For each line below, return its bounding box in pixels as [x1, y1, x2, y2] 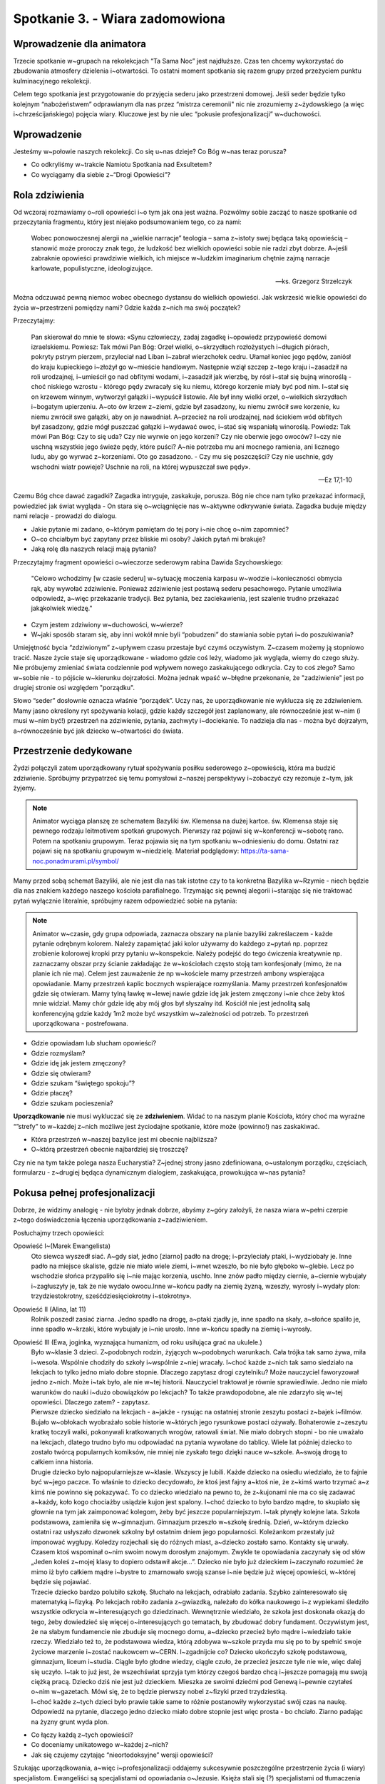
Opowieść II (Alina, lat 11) [13, 1304, 87, 1313]
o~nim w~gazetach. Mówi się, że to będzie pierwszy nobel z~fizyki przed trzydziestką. [31, 1688, 288, 1696]
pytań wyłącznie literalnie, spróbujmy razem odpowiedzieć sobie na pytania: [13, 896, 238, 905]
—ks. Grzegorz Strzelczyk [275, 277, 352, 285]
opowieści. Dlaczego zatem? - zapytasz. [31, 1398, 150, 1407]
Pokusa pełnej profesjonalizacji [13, 1187, 155, 1199]
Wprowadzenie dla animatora [13, 38, 146, 50]
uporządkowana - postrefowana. [32, 1019, 128, 1028]
